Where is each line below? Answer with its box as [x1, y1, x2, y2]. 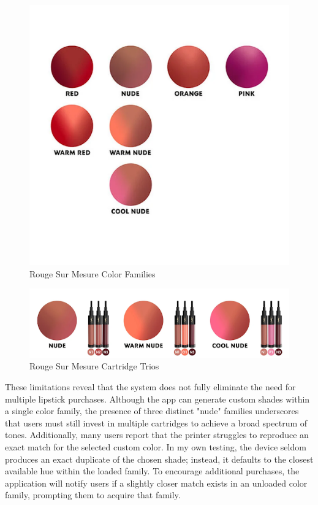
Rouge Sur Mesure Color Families [29, 267, 156, 280]
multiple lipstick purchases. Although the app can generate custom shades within [5, 392, 310, 405]
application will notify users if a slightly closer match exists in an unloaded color [5, 476, 308, 489]
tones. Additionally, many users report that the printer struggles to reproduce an [5, 428, 309, 441]
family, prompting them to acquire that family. [5, 488, 181, 501]
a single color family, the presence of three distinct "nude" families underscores [5, 404, 299, 417]
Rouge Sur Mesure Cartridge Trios [29, 360, 159, 372]
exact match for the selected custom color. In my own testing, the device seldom [5, 440, 306, 453]
